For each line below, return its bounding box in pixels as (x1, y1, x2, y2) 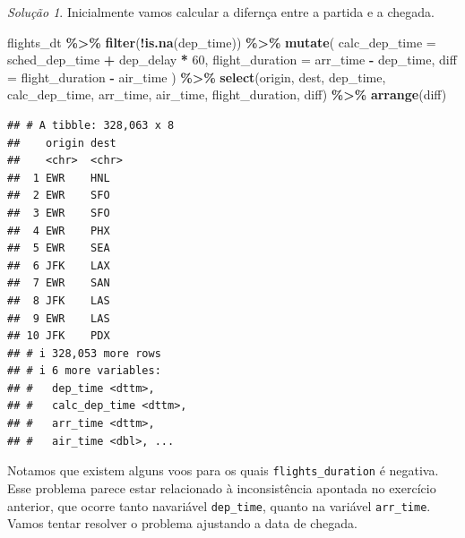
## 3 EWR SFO (7, 206, 110, 219)
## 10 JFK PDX (7, 329, 110, 343)
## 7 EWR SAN (7, 277, 110, 290)
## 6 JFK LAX (7, 259, 110, 272)
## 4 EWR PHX (7, 224, 110, 237)
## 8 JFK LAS (7, 294, 110, 307)
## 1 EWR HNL (7, 171, 110, 184)
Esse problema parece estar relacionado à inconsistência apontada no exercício (7, 478, 436, 497)
